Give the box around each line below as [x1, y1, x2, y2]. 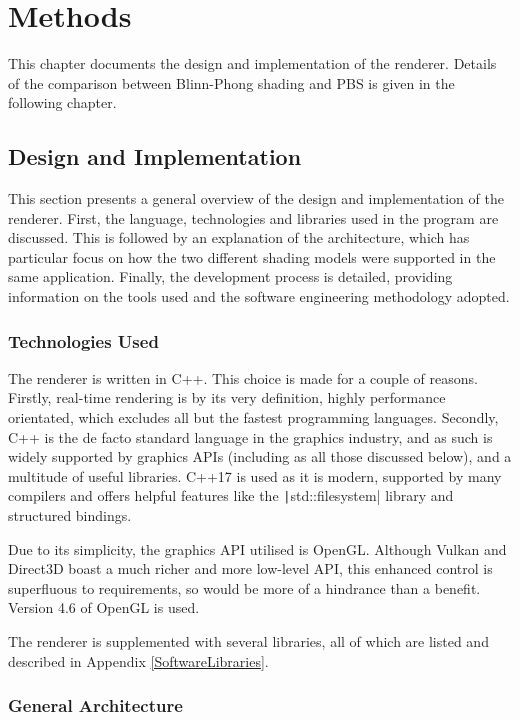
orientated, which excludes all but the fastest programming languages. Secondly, [8, 407, 499, 428]
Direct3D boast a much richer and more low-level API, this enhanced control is [8, 558, 493, 579]
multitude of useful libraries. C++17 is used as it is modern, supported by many [8, 465, 502, 486]
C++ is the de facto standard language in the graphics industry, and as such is [8, 426, 493, 447]
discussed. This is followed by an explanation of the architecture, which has [8, 227, 470, 248]
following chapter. [8, 92, 117, 113]
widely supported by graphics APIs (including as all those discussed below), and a [8, 446, 512, 467]
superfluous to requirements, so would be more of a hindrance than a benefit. [8, 577, 481, 598]
